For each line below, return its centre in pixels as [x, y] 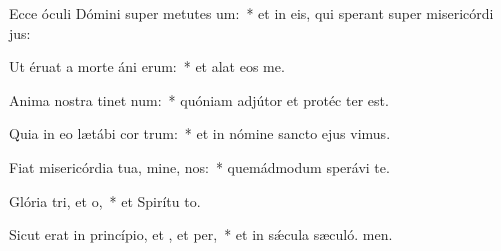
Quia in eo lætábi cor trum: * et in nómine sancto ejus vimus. [200, 133]
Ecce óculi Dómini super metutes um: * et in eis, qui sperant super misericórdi [251, 13]
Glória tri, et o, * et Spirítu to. [105, 200]
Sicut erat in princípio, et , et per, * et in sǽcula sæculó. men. [201, 234]
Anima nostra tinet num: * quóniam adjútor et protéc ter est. [199, 99]
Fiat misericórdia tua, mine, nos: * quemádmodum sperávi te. [199, 166]
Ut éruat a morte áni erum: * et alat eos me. [147, 66]
